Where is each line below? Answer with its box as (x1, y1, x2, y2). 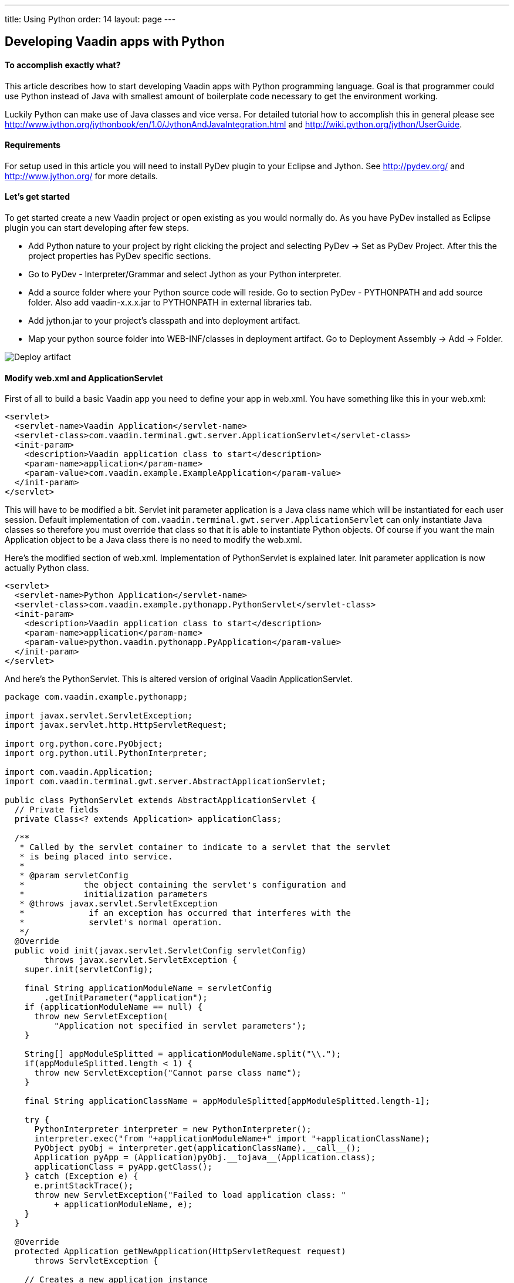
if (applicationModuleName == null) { (24, 1002, 203, 1012)
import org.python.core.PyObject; (5, 739, 163, 749)
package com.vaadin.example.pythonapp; (5, 692, 188, 702)
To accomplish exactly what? (5, 60, 121, 70)
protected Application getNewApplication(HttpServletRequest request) (14, 1247, 346, 1257)
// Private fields (14, 805, 99, 815)
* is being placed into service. (19, 852, 173, 862)
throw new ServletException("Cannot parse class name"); (34, 1068, 302, 1078)
